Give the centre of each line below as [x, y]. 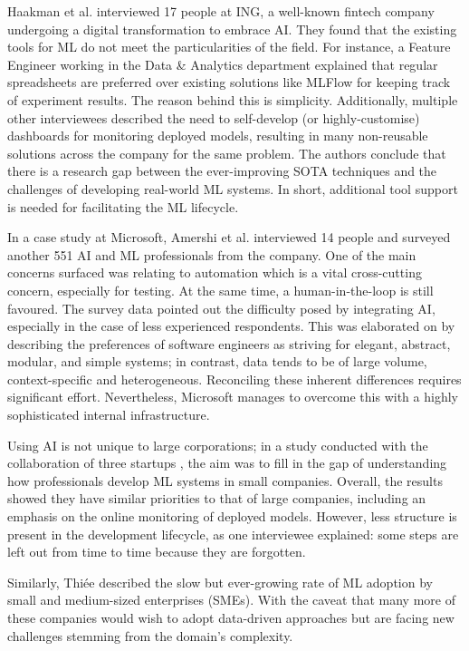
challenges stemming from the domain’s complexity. [150, 635]
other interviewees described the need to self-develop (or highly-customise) [214, 117]
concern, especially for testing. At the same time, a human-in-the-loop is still [220, 290]
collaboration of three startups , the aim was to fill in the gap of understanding [227, 463]
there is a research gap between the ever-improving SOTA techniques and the [222, 171]
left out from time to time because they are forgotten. [157, 552]
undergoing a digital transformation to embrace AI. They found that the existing [232, 29]
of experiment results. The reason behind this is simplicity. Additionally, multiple [233, 99]
